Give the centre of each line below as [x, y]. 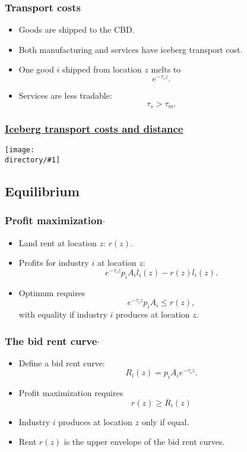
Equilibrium [42, 191]
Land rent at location [58, 242]
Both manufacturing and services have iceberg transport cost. [131, 49]
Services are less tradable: [65, 95]
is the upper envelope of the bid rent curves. [144, 442]
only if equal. [165, 421]
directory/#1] [33, 160]
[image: [20, 150]
